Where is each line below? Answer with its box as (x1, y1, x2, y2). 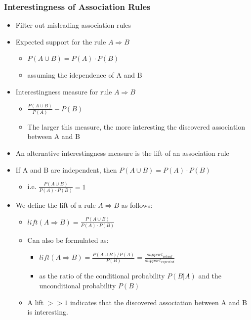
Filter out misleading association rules (15, 20, 131, 30)
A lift (27, 297, 44, 307)
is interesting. (27, 307, 68, 317)
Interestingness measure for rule (15, 86, 112, 96)
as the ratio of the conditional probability (39, 271, 165, 281)
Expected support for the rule (15, 36, 106, 46)
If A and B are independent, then (15, 164, 117, 175)
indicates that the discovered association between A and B (70, 297, 247, 307)
